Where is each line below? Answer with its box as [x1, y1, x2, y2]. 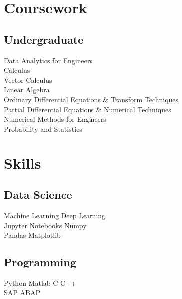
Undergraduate [4, 31, 84, 47]
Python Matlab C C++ [4, 277, 76, 288]
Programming [4, 254, 76, 270]
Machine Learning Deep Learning [4, 210, 106, 220]
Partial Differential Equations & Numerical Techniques [4, 104, 171, 114]
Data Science [4, 187, 72, 202]
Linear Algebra [4, 84, 50, 95]
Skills [4, 152, 41, 173]
